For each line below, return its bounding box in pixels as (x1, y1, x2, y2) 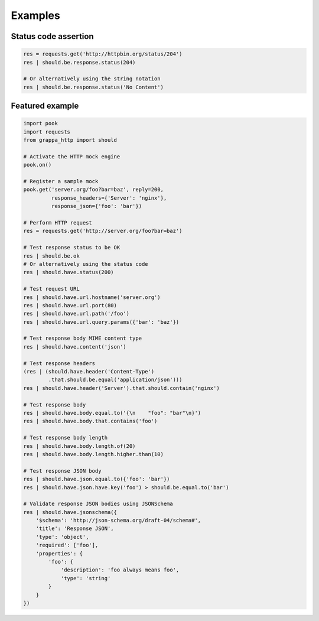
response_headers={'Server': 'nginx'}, (51, 194, 167, 201)
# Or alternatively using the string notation (23, 76, 161, 82)
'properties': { (35, 550, 83, 557)
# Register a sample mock (23, 178, 99, 185)
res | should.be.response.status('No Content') (23, 83, 164, 90)
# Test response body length (23, 434, 108, 441)
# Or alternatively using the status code (23, 261, 148, 267)
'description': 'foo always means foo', (60, 567, 180, 573)
